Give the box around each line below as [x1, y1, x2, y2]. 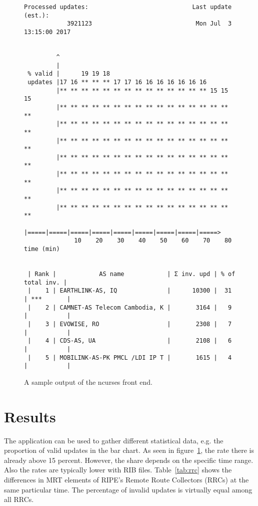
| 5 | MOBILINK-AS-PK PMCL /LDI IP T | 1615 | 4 [27, 354, 232, 361]
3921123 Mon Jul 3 [66, 20, 232, 28]
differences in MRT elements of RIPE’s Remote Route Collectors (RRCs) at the [4, 474, 249, 484]
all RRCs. [4, 494, 34, 504]
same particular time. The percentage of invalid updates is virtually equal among [4, 484, 252, 494]
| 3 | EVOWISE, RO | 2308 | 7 [27, 320, 232, 328]
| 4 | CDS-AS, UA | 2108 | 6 [27, 337, 232, 345]
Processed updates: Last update [24, 4, 232, 11]
